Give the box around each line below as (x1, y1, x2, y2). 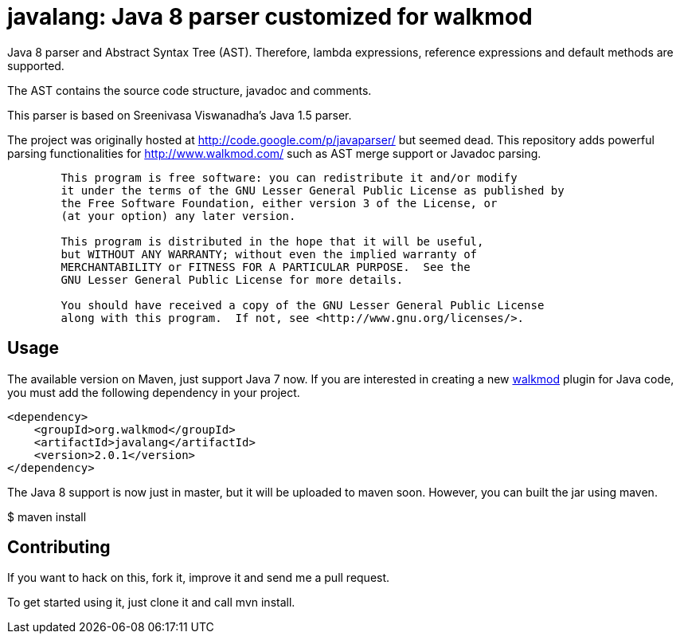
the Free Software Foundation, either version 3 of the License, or (61, 196, 498, 210)
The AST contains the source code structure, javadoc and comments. (7, 83, 372, 97)
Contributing (7, 537, 111, 558)
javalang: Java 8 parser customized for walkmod (7, 3, 533, 30)
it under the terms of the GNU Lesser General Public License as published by (61, 183, 565, 197)
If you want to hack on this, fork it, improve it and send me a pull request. (7, 571, 390, 585)
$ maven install (7, 509, 87, 524)
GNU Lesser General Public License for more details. (61, 273, 404, 286)
